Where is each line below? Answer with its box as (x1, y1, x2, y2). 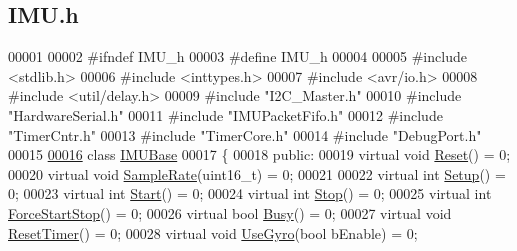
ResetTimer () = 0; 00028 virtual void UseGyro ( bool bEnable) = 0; (8, 222, 418, 243)
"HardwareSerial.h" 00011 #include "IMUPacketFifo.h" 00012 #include (8, 104, 443, 125)
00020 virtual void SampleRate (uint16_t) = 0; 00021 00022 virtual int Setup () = (8, 163, 506, 184)
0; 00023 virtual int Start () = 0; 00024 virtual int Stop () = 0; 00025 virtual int (8, 183, 492, 204)
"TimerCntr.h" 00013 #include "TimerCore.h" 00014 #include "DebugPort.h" (8, 124, 482, 145)
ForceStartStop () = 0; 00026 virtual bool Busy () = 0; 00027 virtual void (8, 202, 452, 223)
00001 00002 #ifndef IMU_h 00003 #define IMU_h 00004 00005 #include (8, 46, 467, 67)
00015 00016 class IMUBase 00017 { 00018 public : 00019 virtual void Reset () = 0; (8, 144, 511, 165)
